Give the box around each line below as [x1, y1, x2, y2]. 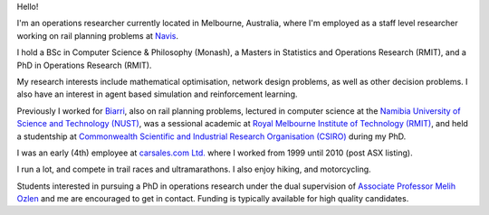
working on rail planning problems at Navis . [16, 30, 178, 41]
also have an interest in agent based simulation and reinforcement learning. [16, 89, 298, 99]
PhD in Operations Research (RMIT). [16, 60, 152, 70]
